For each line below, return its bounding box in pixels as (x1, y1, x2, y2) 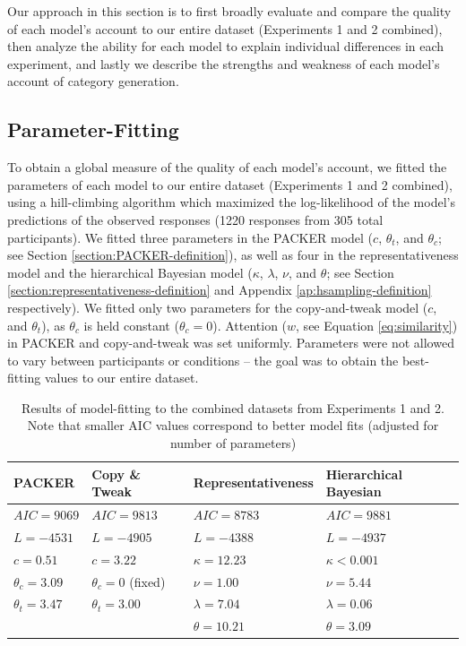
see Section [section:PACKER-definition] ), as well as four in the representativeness (7, 245, 459, 264)
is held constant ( (83, 315, 179, 334)
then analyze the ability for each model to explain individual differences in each (7, 37, 444, 56)
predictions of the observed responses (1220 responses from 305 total (7, 210, 384, 228)
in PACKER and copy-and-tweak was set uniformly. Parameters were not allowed (7, 333, 454, 352)
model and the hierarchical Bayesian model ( (7, 263, 253, 281)
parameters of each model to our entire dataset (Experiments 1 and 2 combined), (7, 175, 453, 194)
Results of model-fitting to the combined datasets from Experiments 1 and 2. (22, 398, 444, 417)
